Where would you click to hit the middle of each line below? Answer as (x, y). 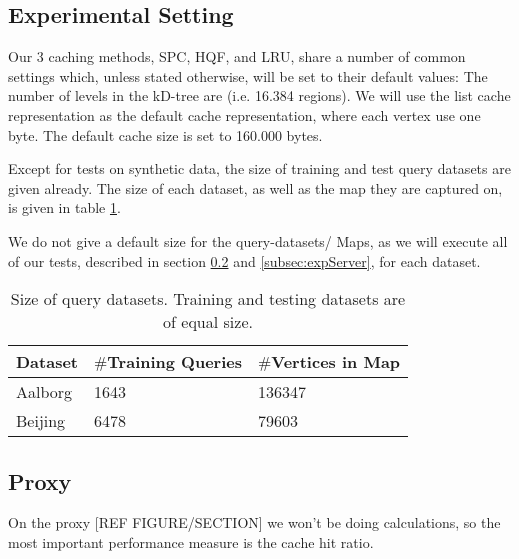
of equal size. (208, 322)
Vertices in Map (336, 362)
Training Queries (174, 362)
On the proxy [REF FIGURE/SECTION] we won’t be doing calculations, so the (254, 522)
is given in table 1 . (64, 207)
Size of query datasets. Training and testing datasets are (208, 299)
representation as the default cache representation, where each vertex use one (244, 114)
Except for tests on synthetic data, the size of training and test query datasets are (259, 168)
